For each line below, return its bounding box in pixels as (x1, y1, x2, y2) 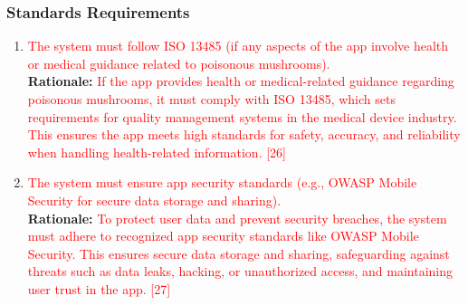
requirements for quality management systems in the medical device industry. (27, 107, 457, 126)
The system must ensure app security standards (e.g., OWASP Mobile (27, 173, 417, 192)
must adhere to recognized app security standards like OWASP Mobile (27, 226, 419, 245)
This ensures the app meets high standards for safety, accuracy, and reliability (27, 125, 461, 144)
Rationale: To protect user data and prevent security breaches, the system (27, 208, 447, 227)
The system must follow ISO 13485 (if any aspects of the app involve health (27, 36, 449, 55)
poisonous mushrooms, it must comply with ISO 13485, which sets (27, 90, 396, 108)
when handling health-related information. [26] (27, 142, 286, 161)
